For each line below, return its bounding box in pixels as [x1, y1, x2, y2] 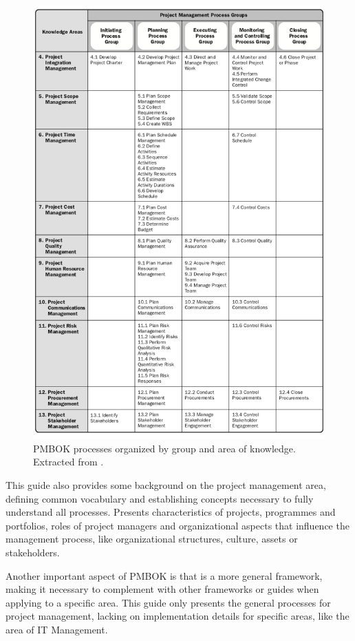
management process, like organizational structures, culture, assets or [6, 532, 298, 546]
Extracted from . [33, 454, 104, 469]
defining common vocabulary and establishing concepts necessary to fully [6, 491, 314, 505]
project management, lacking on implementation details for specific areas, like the [6, 609, 349, 623]
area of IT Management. [6, 622, 108, 636]
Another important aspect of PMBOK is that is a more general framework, [6, 568, 323, 582]
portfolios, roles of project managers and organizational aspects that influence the [6, 518, 349, 532]
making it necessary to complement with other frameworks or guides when [6, 582, 319, 596]
